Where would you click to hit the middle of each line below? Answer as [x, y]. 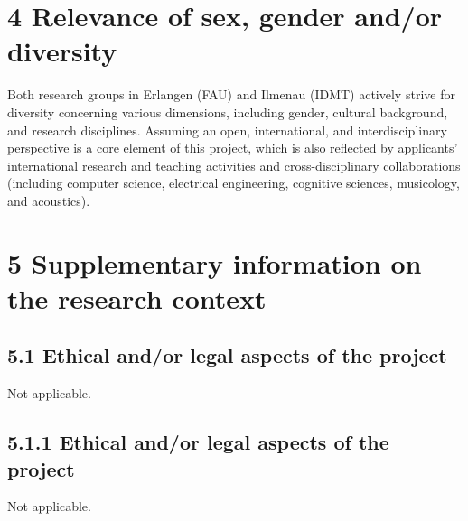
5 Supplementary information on [215, 262]
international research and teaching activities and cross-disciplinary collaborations [234, 165]
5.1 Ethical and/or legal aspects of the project [227, 355]
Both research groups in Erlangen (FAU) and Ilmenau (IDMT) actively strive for [231, 94]
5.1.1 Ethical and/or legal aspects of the [198, 442]
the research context [137, 298]
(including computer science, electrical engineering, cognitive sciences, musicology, [234, 183]
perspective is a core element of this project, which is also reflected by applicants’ [233, 148]
